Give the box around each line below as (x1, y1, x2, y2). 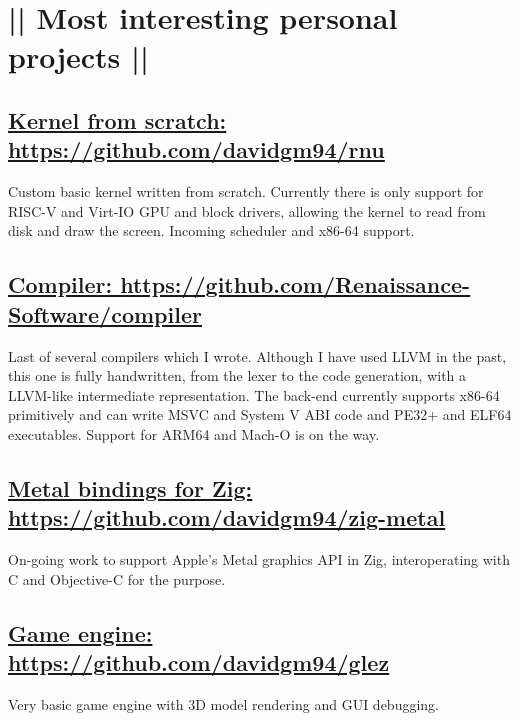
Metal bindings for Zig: (8, 472, 253, 503)
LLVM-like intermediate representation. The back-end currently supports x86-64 (8, 384, 500, 405)
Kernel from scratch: (8, 104, 227, 135)
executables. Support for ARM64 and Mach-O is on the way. (8, 423, 380, 444)
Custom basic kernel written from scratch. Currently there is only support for (8, 181, 484, 202)
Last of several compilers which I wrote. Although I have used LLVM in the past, (8, 345, 507, 366)
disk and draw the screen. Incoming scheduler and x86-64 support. (8, 220, 415, 241)
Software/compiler (8, 298, 202, 329)
